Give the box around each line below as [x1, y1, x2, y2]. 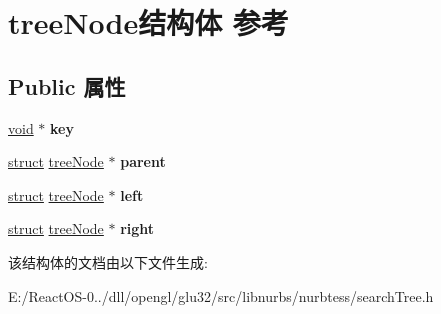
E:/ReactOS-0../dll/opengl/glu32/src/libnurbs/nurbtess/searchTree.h [8, 285, 434, 306]
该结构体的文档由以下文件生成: [8, 251, 208, 272]
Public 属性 [8, 70, 126, 101]
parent [120, 151, 166, 172]
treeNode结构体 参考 [8, 2, 289, 43]
